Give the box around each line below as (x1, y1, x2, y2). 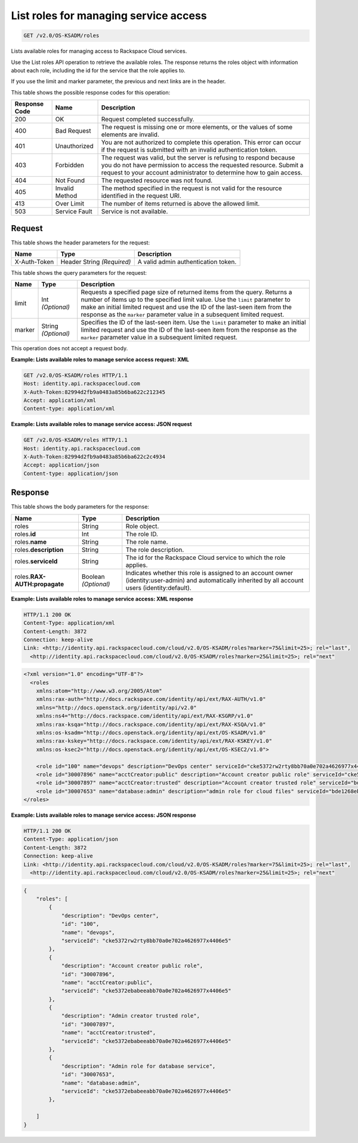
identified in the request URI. (101, 192, 181, 200)
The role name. (125, 538, 168, 546)
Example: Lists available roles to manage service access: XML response (11, 595, 194, 602)
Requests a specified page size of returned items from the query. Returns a (81, 288, 292, 296)
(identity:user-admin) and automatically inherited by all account (125, 576, 304, 584)
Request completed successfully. (101, 115, 195, 124)
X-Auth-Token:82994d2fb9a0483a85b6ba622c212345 (23, 388, 165, 396)
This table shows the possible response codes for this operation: (11, 88, 171, 96)
